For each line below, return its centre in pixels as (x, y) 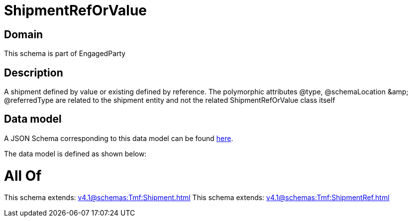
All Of (23, 176)
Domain (24, 34)
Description (34, 73)
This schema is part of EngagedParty (65, 54)
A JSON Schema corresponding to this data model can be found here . (119, 138)
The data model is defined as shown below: (75, 153)
